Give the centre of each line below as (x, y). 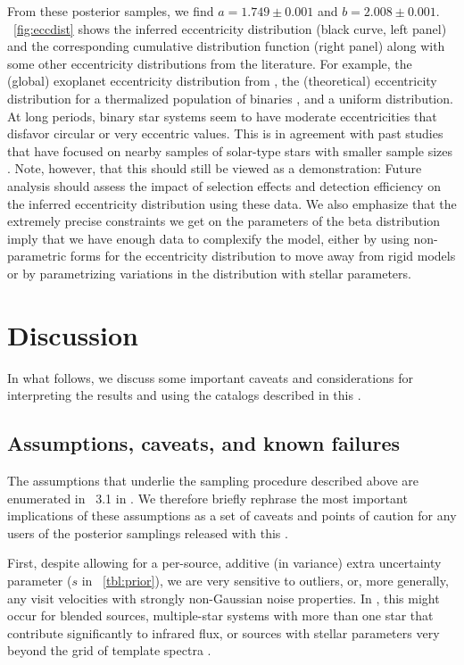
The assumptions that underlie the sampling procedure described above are (213, 481)
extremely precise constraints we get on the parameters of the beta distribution (224, 221)
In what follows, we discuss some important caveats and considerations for (210, 377)
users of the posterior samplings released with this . (148, 532)
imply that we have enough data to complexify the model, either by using (208, 238)
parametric (37, 256)
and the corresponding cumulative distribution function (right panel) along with (226, 46)
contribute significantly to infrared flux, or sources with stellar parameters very (224, 632)
